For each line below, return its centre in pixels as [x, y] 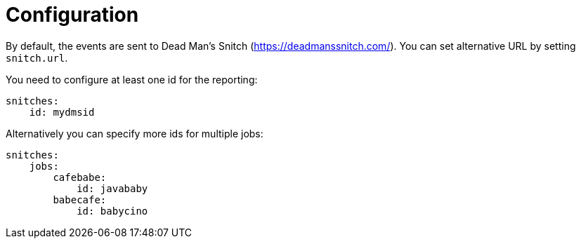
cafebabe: [80, 177]
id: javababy [112, 188]
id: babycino [112, 211]
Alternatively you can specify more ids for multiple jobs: [135, 133]
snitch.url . [37, 57]
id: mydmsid [62, 112]
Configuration [72, 15]
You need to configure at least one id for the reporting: [132, 79]
